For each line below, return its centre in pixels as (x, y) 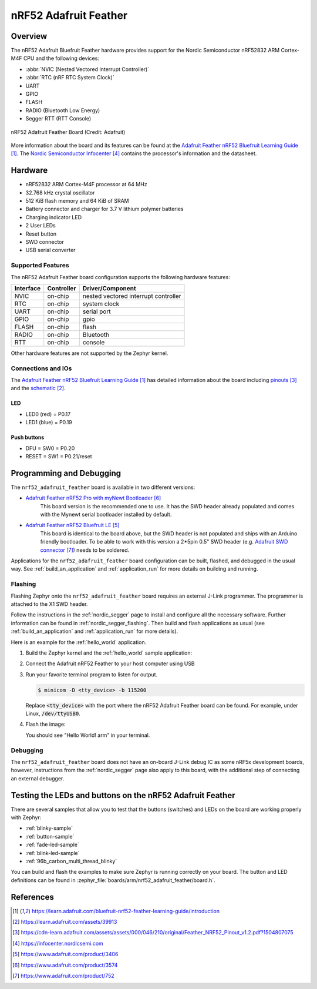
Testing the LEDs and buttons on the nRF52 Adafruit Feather (123, 795)
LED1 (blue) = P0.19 (49, 423)
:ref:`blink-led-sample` (53, 853)
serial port (97, 311)
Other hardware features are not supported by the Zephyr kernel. (90, 353)
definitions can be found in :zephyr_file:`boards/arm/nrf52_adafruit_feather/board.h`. (113, 880)
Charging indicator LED (54, 217)
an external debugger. (38, 778)
